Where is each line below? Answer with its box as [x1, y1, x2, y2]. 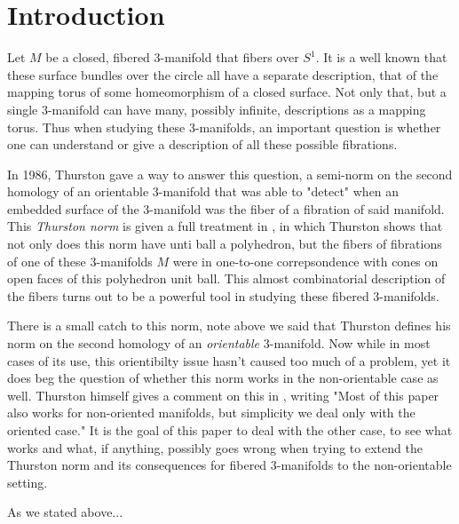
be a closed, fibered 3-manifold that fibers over [45, 48, 299, 67]
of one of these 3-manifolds [7, 251, 153, 270]
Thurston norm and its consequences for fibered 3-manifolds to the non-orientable [7, 456, 452, 474]
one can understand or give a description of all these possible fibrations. [7, 135, 398, 154]
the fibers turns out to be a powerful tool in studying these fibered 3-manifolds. [7, 286, 439, 305]
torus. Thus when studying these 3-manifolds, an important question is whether [7, 117, 441, 136]
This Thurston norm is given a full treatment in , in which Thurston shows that [7, 217, 443, 235]
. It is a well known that [315, 48, 447, 67]
